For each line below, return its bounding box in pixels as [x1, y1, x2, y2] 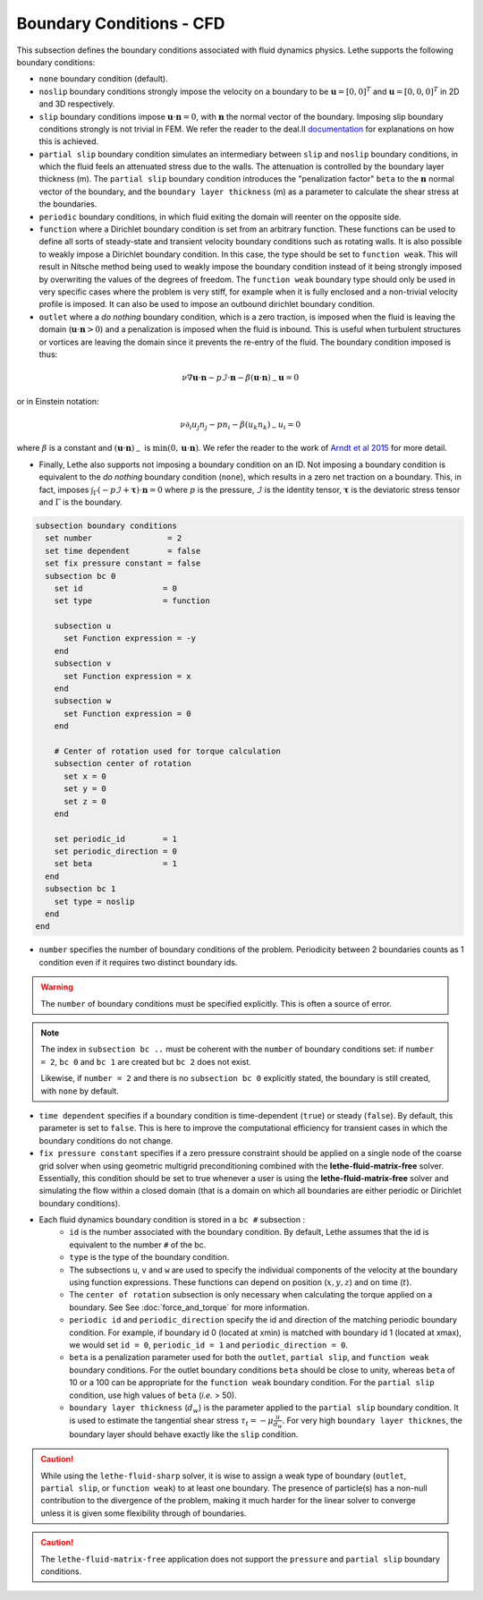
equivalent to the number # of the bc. [69, 1239, 207, 1250]
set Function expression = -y [64, 634, 197, 643]
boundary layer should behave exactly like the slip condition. [69, 1428, 299, 1440]
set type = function [54, 596, 210, 606]
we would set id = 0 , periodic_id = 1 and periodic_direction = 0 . [69, 1339, 349, 1350]
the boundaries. [38, 199, 97, 209]
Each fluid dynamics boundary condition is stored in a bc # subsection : [38, 1214, 306, 1225]
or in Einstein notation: [16, 396, 99, 406]
